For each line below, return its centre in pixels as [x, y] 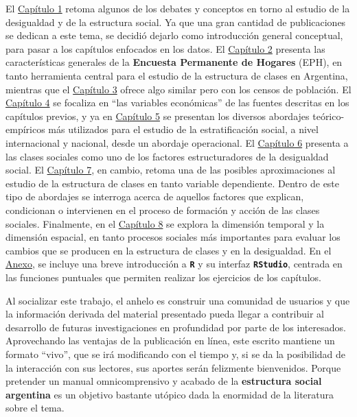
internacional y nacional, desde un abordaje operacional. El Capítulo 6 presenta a [177, 142]
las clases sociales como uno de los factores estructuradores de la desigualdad [167, 156]
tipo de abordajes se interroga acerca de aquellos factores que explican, [155, 196]
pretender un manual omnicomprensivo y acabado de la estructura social [164, 381]
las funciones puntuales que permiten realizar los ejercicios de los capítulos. [163, 277]
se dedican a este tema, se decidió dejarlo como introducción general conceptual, [174, 35]
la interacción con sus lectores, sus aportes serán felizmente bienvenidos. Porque [173, 367]
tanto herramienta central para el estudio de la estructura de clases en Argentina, [177, 75]
